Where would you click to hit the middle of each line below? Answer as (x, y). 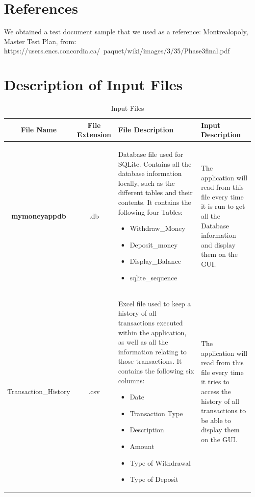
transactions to (223, 410)
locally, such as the (146, 183)
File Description (146, 130)
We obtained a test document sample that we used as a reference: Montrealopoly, (126, 32)
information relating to (152, 351)
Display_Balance (155, 261)
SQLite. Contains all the (155, 163)
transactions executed (150, 323)
